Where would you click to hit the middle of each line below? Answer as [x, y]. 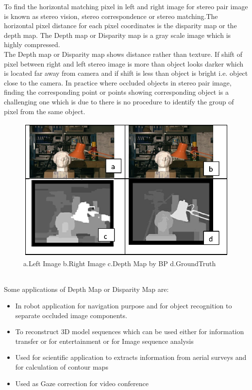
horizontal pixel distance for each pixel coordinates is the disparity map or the [120, 25]
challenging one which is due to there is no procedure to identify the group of [119, 101]
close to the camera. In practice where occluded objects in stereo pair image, [118, 82]
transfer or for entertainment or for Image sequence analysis [104, 341]
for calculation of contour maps [62, 366]
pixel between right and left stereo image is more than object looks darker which [124, 63]
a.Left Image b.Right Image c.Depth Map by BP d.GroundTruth [120, 263]
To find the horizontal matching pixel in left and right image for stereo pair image [126, 6]
